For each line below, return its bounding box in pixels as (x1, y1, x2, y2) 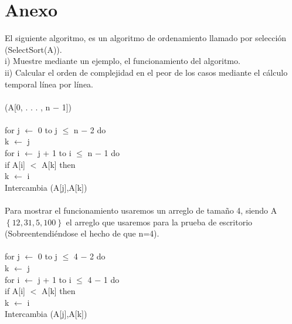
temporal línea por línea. (5, 77, 93, 90)
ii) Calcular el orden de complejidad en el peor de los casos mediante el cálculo (5, 66, 288, 78)
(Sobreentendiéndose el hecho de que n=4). (5, 227, 159, 239)
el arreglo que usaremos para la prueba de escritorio (66, 215, 253, 228)
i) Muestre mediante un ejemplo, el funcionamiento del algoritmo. (5, 55, 240, 67)
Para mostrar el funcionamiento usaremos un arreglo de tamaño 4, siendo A (5, 204, 277, 217)
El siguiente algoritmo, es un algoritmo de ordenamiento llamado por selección (5, 32, 287, 44)
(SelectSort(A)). (5, 43, 62, 55)
